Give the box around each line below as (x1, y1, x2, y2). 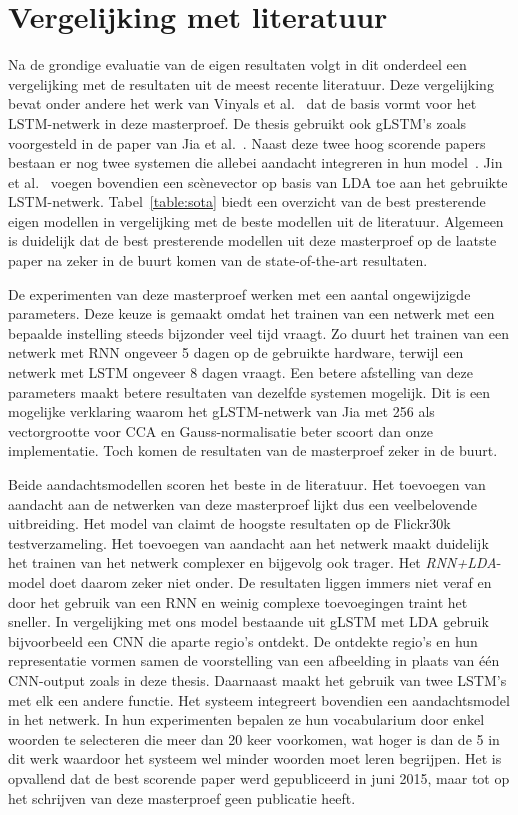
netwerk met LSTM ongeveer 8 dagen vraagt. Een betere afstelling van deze (8, 362, 473, 383)
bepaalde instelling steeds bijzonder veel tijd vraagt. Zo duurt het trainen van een (8, 322, 509, 343)
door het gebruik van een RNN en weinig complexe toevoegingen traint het (8, 591, 468, 612)
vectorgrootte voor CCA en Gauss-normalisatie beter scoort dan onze (8, 420, 433, 441)
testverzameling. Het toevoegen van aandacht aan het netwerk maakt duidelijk (8, 532, 489, 553)
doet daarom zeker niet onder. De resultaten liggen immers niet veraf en (49, 571, 492, 592)
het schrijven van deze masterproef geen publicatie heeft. (8, 787, 356, 808)
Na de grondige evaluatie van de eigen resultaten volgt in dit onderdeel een (8, 54, 467, 75)
